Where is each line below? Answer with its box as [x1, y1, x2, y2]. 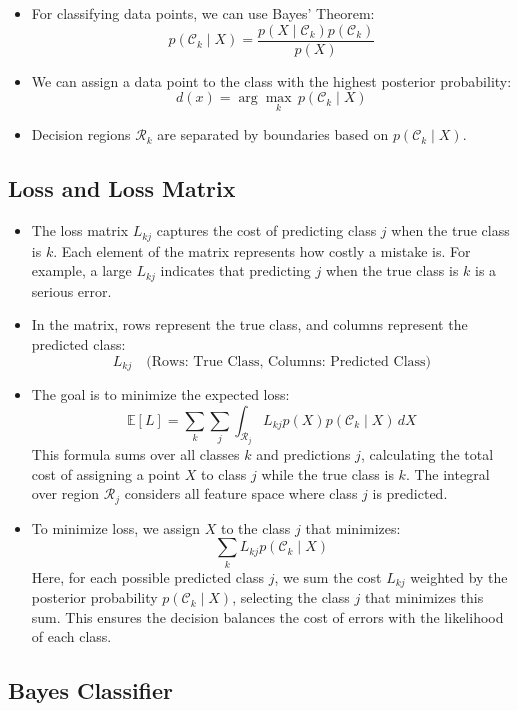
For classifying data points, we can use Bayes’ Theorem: [31, 3, 375, 23]
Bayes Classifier [8, 675, 174, 706]
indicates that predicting [160, 260, 311, 281]
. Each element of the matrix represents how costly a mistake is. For [53, 240, 471, 261]
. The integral [405, 463, 490, 484]
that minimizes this [364, 587, 484, 608]
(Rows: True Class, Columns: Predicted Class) [146, 354, 431, 369]
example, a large [31, 260, 132, 281]
